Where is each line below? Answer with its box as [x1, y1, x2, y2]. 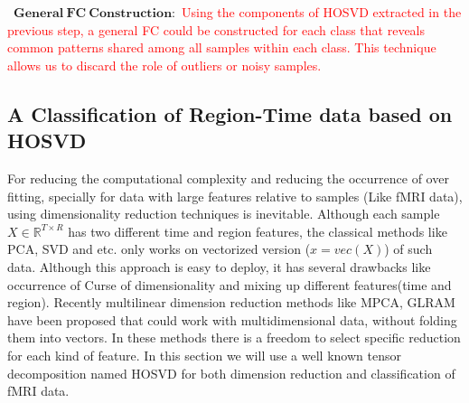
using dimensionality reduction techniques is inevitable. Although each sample [7, 204, 440, 223]
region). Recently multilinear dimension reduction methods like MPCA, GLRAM [7, 293, 455, 312]
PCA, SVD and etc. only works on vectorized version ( [7, 239, 311, 258]
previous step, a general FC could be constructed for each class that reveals [7, 20, 426, 39]
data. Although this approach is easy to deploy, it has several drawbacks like [7, 257, 431, 276]
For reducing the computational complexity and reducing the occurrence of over [7, 168, 449, 187]
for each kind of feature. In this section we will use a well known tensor [7, 345, 401, 364]
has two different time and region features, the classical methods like [68, 221, 447, 240]
